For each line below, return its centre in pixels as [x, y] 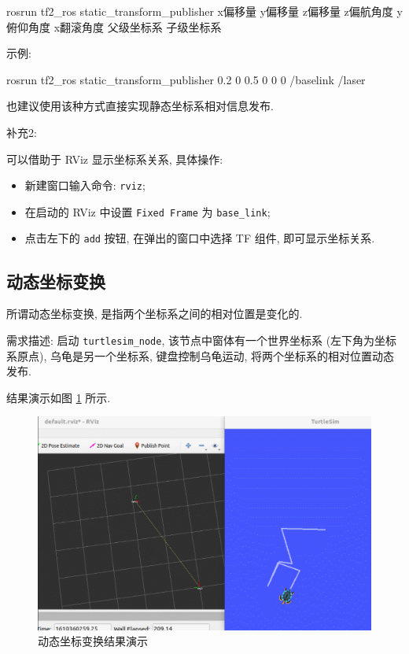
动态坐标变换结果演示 [93, 641]
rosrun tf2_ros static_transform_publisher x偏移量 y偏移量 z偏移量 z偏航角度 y [204, 11]
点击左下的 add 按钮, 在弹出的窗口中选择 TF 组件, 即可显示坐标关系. [200, 238]
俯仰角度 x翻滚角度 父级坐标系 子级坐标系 [114, 26]
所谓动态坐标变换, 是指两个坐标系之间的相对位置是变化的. [155, 314]
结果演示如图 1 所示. [59, 397]
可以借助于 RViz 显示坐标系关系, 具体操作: [115, 159]
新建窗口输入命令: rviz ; [85, 185]
